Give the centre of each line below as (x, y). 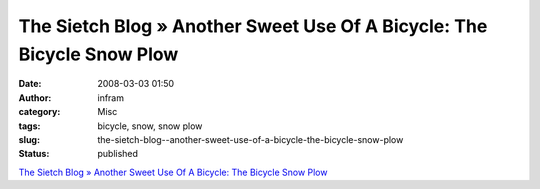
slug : (29, 139)
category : (39, 112)
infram (111, 97)
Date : (30, 84)
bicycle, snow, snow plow (150, 126)
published (118, 154)
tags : (29, 126)
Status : (34, 154)
